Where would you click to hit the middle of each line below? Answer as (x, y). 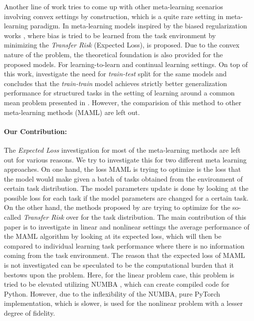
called (12, 217)
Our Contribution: (35, 131)
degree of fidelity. (30, 313)
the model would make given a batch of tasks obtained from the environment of (123, 178)
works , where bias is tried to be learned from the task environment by (110, 35)
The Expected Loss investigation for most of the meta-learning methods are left (122, 149)
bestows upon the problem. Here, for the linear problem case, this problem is (119, 274)
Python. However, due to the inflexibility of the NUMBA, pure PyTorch (112, 293)
